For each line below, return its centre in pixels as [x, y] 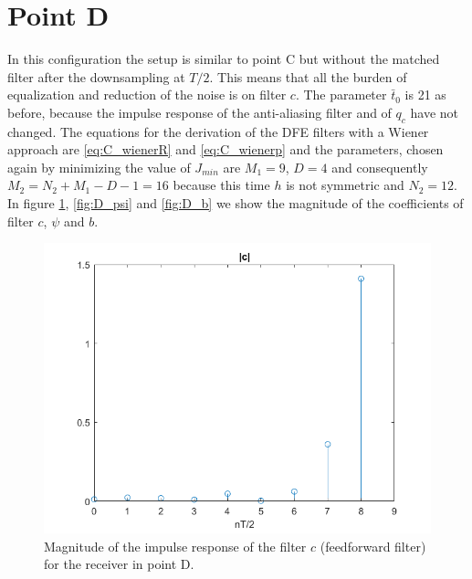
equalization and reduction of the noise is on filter [147, 95]
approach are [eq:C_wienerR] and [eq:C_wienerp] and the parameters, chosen [226, 149]
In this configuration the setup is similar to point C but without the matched [224, 59]
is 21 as [425, 95]
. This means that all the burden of [308, 76]
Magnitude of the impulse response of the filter [175, 546]
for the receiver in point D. [119, 564]
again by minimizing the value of [99, 167]
